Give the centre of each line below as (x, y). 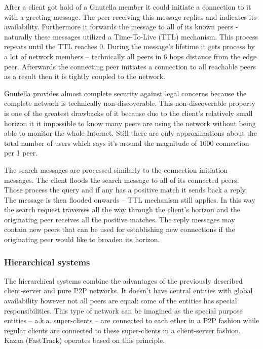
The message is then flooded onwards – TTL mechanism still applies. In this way (130, 199)
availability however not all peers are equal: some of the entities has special (121, 301)
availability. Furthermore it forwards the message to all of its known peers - (121, 27)
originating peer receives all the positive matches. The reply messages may (120, 219)
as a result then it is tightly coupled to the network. (85, 76)
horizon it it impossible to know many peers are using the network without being (130, 123)
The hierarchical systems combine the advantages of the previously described (123, 280)
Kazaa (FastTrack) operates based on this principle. (85, 340)
